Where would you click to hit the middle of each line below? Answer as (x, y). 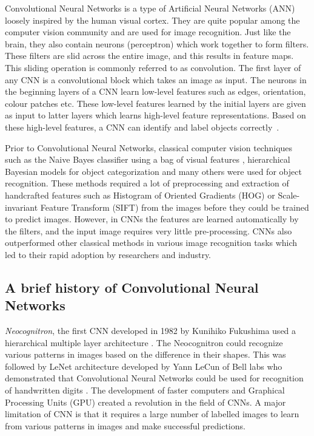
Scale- (289, 195)
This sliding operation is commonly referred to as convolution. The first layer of (153, 67)
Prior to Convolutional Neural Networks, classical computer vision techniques (149, 147)
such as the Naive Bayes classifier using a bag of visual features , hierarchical (148, 159)
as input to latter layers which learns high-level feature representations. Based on (155, 115)
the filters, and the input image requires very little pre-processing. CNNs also (149, 230)
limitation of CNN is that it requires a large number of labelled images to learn (152, 414)
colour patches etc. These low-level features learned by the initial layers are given (155, 103)
